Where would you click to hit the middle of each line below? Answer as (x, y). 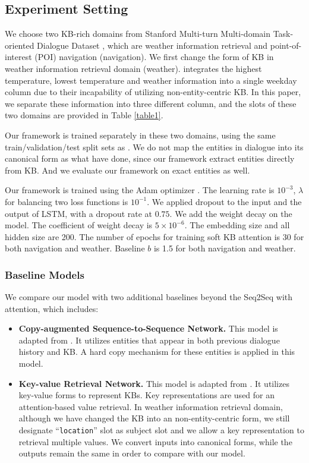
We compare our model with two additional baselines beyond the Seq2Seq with (149, 297)
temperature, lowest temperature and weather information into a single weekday (151, 80)
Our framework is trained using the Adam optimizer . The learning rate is (140, 190)
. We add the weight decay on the (231, 213)
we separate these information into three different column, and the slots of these (151, 103)
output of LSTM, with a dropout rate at (79, 213)
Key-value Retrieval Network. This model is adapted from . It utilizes (154, 383)
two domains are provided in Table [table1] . (84, 115)
